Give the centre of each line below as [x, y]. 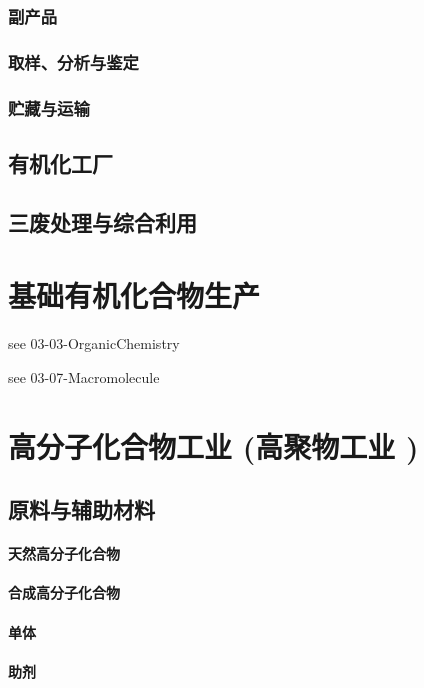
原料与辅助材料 [81, 509]
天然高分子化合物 [64, 553]
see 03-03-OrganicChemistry [94, 343]
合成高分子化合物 [64, 592]
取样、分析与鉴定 [73, 61]
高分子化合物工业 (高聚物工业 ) [213, 445]
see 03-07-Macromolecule [84, 376]
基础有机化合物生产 [134, 295]
